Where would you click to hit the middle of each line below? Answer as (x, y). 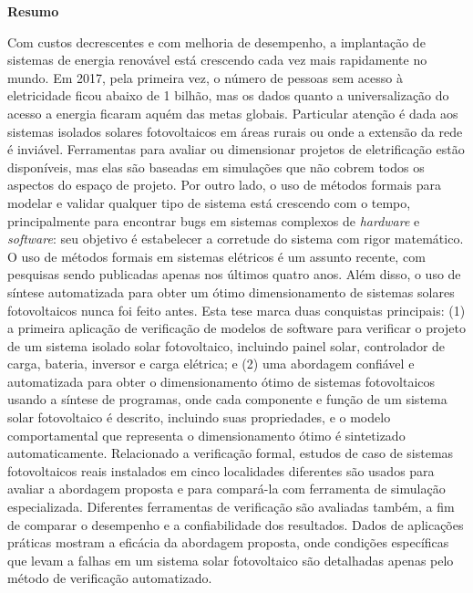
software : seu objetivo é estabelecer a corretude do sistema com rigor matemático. (236, 239)
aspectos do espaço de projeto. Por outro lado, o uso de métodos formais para (225, 185)
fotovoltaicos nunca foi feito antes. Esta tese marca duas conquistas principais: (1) (236, 310)
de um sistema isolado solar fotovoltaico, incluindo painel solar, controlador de (226, 345)
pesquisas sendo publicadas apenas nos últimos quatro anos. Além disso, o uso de (234, 274)
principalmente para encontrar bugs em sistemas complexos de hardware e (214, 220)
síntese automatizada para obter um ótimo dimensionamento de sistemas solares (231, 291)
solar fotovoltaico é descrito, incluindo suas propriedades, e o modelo (199, 417)
